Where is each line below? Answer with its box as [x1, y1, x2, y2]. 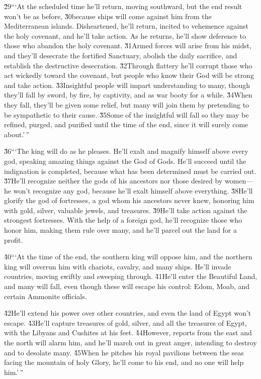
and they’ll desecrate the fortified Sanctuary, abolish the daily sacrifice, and [4, 50, 237, 60]
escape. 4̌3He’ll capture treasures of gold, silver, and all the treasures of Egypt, [4, 317, 247, 328]
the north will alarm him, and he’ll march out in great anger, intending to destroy [4, 337, 257, 347]
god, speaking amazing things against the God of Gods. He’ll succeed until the [4, 155, 246, 166]
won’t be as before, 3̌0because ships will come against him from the [4, 11, 212, 21]
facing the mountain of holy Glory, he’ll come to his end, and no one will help [4, 357, 244, 367]
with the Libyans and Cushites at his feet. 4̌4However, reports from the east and [4, 327, 252, 338]
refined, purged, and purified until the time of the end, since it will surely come [4, 119, 248, 130]
